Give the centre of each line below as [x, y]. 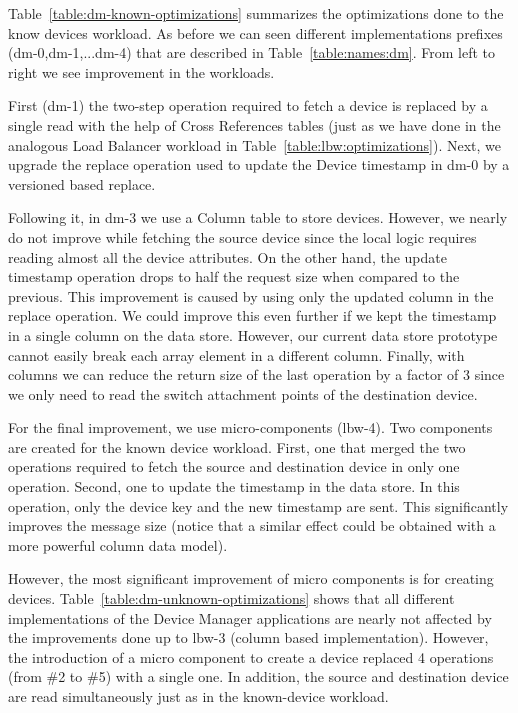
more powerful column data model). [118, 544]
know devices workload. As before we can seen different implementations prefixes [255, 32]
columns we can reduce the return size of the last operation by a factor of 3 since [256, 374]
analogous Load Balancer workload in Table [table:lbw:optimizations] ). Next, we [254, 144]
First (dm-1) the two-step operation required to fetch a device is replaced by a [248, 105]
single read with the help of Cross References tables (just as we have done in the [254, 124]
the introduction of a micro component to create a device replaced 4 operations [251, 656]
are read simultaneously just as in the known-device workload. [198, 696]
